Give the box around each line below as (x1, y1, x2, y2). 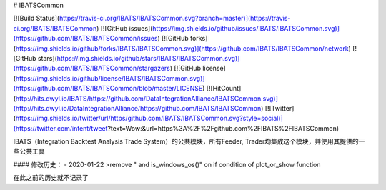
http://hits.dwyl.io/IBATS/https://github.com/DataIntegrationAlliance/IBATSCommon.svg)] (15, 94, 279, 103)
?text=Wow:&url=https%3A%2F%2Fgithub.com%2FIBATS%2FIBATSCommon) (107, 124, 340, 132)
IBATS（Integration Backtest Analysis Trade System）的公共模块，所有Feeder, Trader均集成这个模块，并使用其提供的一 (13, 137, 365, 146)
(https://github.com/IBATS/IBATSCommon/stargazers (13, 64, 171, 73)
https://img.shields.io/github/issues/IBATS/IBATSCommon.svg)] (152, 24, 340, 32)
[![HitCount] (206, 84, 242, 93)
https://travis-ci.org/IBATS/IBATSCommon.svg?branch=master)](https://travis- (59, 14, 291, 23)
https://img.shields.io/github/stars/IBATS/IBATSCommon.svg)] (56, 54, 240, 62)
